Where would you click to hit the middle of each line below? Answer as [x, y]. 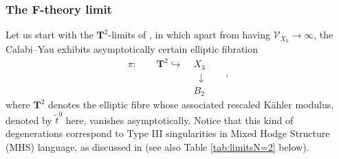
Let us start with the [50, 35]
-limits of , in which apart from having [189, 35]
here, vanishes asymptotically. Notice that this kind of [179, 120]
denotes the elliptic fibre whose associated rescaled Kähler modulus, [191, 105]
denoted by [29, 120]
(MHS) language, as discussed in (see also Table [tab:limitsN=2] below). [157, 146]
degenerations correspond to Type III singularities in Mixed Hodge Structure [168, 133]
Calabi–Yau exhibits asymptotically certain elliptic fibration [132, 49]
